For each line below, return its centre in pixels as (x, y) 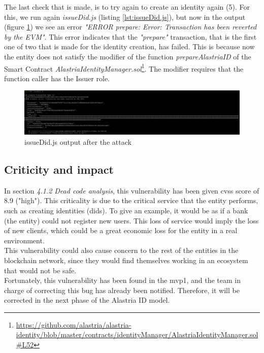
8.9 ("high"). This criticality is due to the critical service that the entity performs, (131, 200)
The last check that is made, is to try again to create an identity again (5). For (127, 7)
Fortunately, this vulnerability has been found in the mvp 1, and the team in (123, 280)
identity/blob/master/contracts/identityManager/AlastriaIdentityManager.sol (137, 334)
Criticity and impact (59, 169)
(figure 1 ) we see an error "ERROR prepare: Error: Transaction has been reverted (130, 27)
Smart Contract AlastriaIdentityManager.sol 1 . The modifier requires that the (124, 68)
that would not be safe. (40, 270)
